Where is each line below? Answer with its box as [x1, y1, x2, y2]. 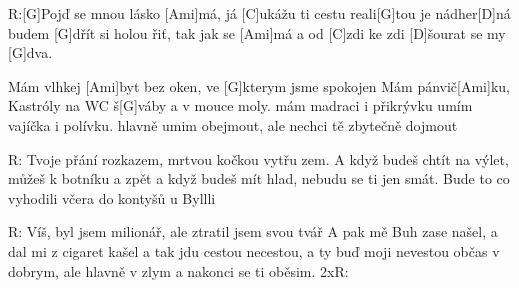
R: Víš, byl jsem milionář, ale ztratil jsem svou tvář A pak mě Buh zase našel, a [8, 221, 498, 242]
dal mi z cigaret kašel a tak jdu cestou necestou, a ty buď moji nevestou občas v [8, 240, 500, 261]
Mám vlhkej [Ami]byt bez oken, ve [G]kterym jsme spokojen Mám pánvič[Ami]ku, [8, 75, 510, 96]
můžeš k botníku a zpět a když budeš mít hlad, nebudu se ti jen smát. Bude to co [8, 168, 510, 189]
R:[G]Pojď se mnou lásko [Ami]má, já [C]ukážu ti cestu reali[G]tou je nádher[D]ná [8, 3, 511, 23]
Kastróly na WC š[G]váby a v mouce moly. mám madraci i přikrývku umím [8, 95, 473, 116]
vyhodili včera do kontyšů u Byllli [8, 187, 216, 208]
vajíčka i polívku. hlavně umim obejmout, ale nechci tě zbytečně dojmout [8, 114, 458, 135]
